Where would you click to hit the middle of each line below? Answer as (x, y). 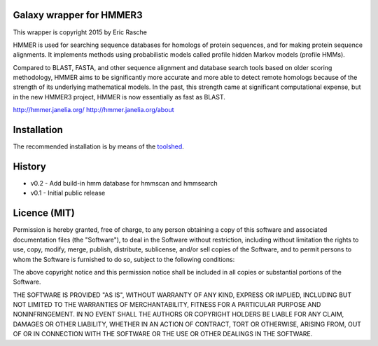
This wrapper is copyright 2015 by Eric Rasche (80, 32)
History (30, 166)
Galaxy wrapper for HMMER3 (78, 15)
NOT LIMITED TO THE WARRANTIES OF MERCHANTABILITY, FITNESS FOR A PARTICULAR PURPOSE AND (167, 305)
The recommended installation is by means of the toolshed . (99, 146)
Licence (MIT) (44, 213)
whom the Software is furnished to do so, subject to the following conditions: (124, 259)
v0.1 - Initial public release (68, 193)
